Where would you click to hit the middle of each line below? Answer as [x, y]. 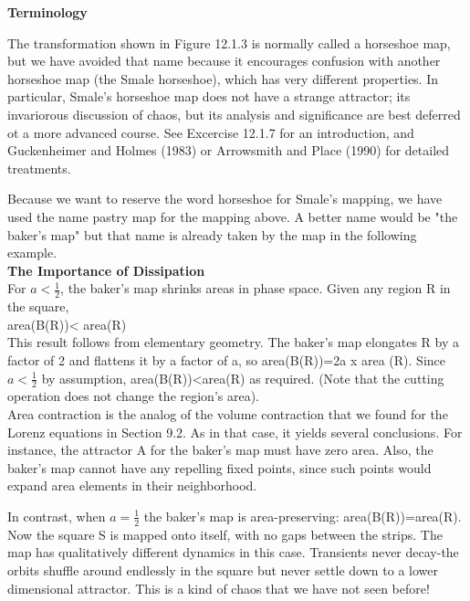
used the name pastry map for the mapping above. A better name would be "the [233, 216]
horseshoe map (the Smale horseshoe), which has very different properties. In [223, 78]
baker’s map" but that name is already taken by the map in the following [212, 234]
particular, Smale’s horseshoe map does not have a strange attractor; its [209, 96]
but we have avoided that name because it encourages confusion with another [224, 61]
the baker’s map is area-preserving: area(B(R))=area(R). [303, 516]
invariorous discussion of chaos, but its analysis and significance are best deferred [234, 114]
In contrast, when [57, 516]
